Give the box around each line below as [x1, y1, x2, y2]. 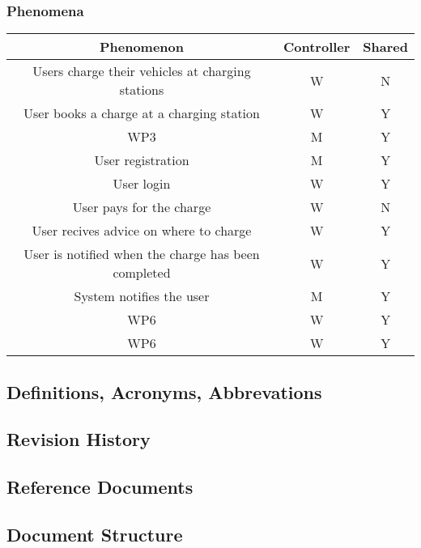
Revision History [6, 427, 151, 452]
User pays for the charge [72, 198, 211, 217]
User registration [94, 151, 189, 170]
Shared [363, 37, 408, 57]
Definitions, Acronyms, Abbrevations [6, 379, 322, 404]
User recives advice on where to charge [32, 221, 252, 240]
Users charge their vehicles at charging [32, 62, 251, 81]
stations [119, 80, 164, 100]
